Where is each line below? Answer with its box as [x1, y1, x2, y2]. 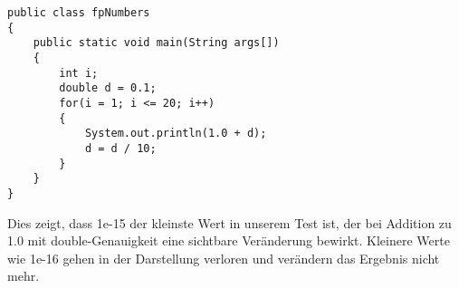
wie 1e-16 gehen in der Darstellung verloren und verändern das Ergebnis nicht [7, 248, 440, 267]
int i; [59, 66, 99, 80]
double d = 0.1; [59, 82, 157, 95]
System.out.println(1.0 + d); [84, 127, 267, 140]
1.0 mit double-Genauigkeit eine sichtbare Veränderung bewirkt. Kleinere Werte [7, 231, 450, 250]
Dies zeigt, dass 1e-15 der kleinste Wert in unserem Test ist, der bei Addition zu [7, 213, 452, 232]
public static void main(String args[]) [33, 36, 280, 50]
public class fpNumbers [7, 6, 150, 19]
